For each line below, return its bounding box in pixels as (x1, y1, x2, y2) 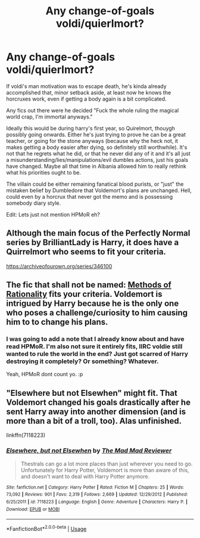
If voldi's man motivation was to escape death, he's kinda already (6, 82, 167, 90)
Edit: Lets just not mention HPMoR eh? (6, 211, 100, 218)
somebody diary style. (6, 199, 61, 207)
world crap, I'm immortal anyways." (6, 113, 93, 120)
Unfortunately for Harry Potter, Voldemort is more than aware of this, (20, 466, 189, 474)
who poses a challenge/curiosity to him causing (6, 308, 188, 318)
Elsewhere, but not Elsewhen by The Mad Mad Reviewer (6, 446, 172, 455)
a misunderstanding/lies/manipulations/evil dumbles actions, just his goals (6, 156, 189, 163)
